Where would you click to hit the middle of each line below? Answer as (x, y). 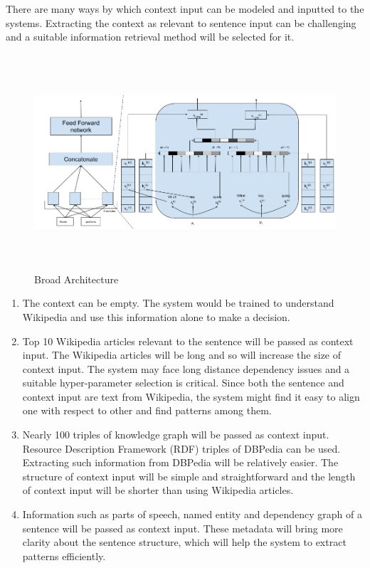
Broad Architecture (76, 279)
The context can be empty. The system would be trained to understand (178, 303)
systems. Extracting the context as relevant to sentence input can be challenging (181, 22)
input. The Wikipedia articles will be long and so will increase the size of (182, 355)
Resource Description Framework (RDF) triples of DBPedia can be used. (181, 448)
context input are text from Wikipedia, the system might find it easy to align (191, 396)
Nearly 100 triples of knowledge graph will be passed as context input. (176, 435)
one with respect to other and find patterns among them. (147, 410)
